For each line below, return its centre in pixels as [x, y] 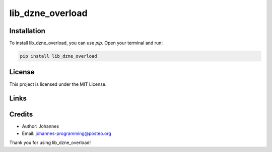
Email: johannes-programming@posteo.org [67, 133]
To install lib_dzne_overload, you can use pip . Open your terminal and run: [86, 43]
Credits [21, 115]
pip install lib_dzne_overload [59, 56]
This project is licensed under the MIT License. [58, 84]
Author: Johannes [41, 126]
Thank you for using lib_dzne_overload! [50, 142]
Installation [27, 31]
